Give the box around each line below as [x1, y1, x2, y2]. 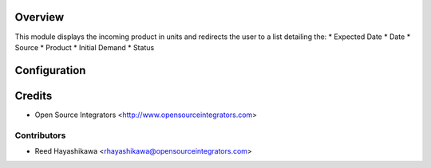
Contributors [14, 130, 66, 141]
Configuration [14, 64, 86, 77]
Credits [14, 88, 53, 103]
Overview [14, 10, 65, 24]
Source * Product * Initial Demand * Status [14, 42, 155, 52]
